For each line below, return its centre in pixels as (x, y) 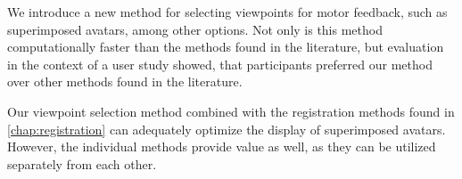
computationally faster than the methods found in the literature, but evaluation (226, 47)
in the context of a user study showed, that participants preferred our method (220, 64)
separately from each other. (82, 163)
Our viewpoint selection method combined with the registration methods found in (231, 111)
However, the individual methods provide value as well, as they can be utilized (222, 146)
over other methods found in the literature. (125, 81)
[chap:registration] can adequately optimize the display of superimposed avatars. (227, 129)
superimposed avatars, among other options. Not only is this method (195, 29)
